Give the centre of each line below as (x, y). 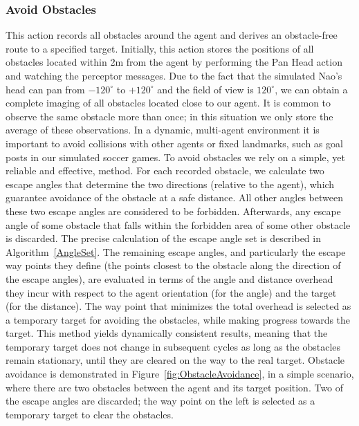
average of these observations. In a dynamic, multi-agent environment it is (163, 130)
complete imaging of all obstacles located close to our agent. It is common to (168, 103)
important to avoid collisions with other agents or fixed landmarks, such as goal (174, 143)
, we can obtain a (311, 89)
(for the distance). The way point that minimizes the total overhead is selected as (178, 306)
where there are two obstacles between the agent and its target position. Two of (175, 387)
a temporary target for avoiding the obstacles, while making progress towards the (178, 319)
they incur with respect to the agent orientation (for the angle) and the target (171, 292)
